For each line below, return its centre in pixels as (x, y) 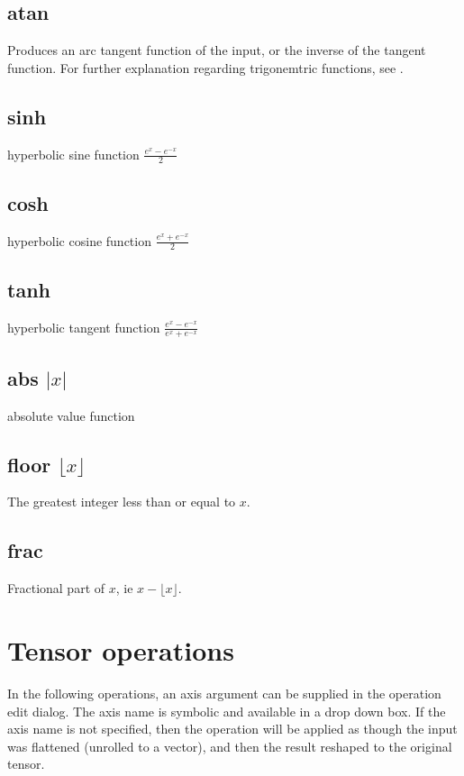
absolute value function (71, 415)
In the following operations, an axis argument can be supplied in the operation (224, 693)
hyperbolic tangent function (84, 327)
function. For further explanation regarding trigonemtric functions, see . (205, 67)
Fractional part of (56, 588)
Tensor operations (121, 650)
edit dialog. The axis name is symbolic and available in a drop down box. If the (227, 711)
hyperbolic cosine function (79, 240)
